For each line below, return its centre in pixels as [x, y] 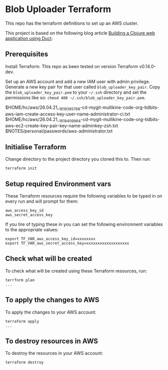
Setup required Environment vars [58, 184]
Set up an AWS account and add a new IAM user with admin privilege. [78, 81]
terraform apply [22, 321]
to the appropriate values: [32, 229]
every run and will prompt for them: [42, 201]
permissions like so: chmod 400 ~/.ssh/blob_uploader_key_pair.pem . [75, 97]
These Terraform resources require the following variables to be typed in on [84, 196]
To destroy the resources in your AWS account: [54, 353]
